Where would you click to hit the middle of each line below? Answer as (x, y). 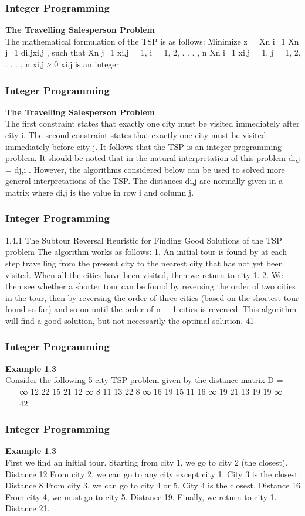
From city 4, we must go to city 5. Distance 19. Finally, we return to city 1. (141, 496)
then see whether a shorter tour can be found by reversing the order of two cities (150, 286)
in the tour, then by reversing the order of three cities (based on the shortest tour (152, 297)
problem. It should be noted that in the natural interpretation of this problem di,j (153, 158)
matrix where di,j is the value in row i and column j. (100, 192)
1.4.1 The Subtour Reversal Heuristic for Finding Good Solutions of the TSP (144, 240)
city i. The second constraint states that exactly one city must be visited (136, 135)
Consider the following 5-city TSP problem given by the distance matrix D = (144, 380)
